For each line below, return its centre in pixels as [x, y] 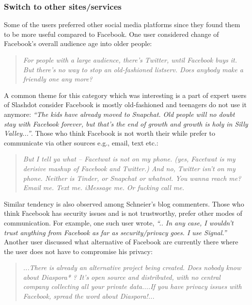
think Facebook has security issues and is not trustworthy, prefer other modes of [123, 213]
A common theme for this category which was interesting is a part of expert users [125, 95]
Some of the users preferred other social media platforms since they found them [122, 24]
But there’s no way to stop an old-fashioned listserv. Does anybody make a [133, 69]
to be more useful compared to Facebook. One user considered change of [111, 34]
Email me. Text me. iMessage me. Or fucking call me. [104, 187]
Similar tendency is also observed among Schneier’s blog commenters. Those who [124, 203]
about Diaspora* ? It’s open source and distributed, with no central [122, 277]
